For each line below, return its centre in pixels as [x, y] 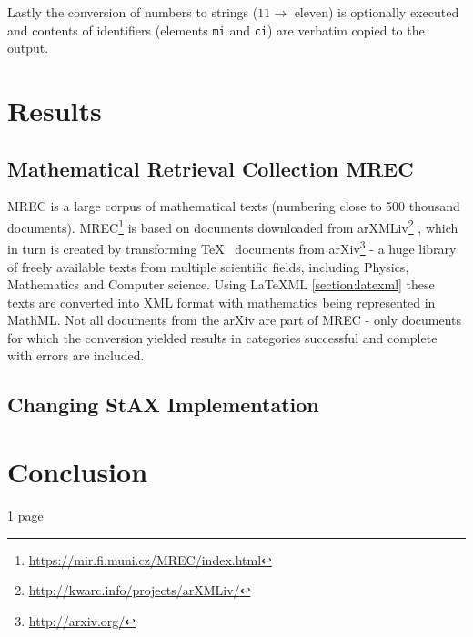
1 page [25, 515]
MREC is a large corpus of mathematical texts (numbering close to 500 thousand [234, 206]
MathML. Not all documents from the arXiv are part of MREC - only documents [235, 320]
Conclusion [78, 472]
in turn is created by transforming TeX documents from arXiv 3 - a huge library [232, 247]
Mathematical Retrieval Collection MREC [211, 168]
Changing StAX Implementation [163, 404]
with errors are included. [76, 355]
